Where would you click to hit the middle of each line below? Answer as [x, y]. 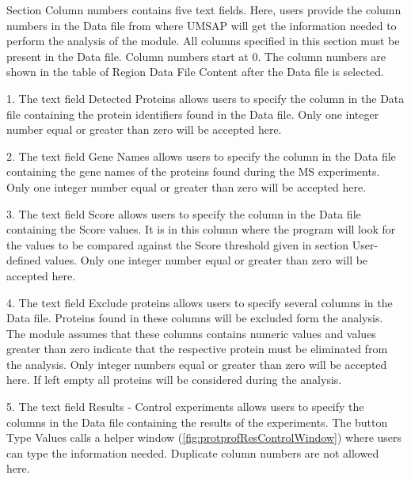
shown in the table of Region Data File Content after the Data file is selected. [196, 72]
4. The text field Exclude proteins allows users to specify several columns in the [200, 302]
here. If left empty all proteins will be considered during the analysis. [174, 380]
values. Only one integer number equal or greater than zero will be [206, 260]
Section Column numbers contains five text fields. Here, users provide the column [204, 10]
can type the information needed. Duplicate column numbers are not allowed [193, 452]
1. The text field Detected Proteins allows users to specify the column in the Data [205, 98]
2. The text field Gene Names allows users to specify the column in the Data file [201, 156]
